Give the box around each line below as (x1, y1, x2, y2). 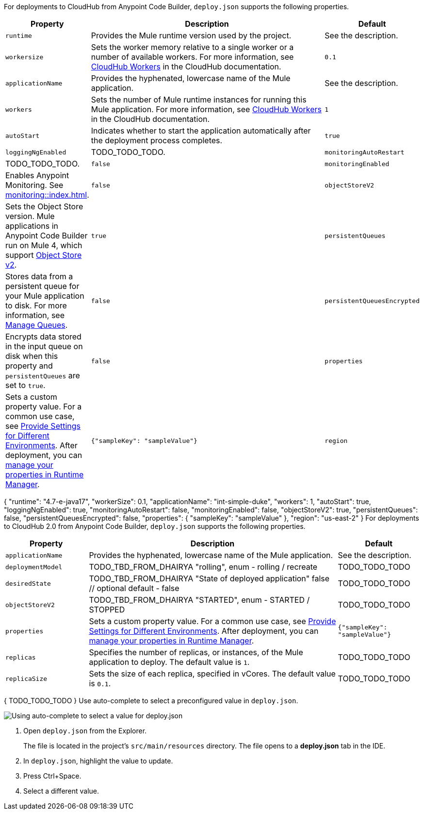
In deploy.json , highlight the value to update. (23, 757, 173, 765)
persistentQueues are (5, 371, 80, 380)
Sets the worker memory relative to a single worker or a (91, 42, 294, 52)
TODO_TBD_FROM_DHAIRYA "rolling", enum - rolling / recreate (89, 562, 318, 572)
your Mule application (5, 291, 84, 301)
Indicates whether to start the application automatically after (91, 126, 311, 136)
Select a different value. (23, 787, 99, 795)
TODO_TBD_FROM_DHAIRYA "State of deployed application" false (89, 574, 330, 583)
